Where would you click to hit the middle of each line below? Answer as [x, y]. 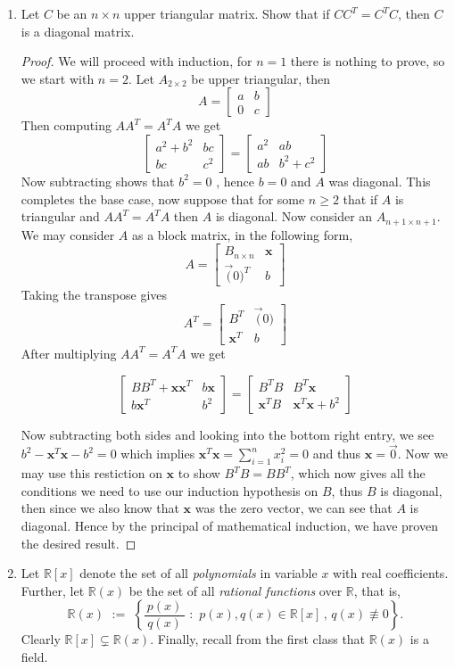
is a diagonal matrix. [78, 31]
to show [199, 473]
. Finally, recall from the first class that [258, 639]
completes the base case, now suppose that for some [163, 198]
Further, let [53, 590]
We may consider [68, 234]
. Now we [423, 454]
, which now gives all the [358, 473]
